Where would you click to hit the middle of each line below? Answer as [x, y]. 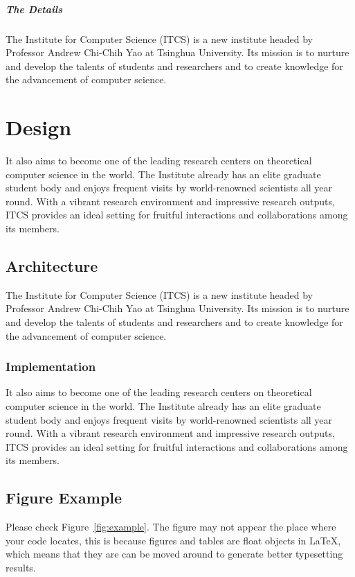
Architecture [52, 266]
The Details [34, 9]
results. [21, 567]
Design [39, 127]
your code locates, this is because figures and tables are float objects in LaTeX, [173, 540]
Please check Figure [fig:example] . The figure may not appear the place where [171, 527]
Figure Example [64, 498]
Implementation [51, 367]
